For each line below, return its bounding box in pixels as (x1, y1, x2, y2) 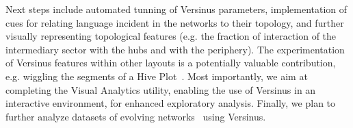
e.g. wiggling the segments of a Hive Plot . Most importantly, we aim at (5, 68, 308, 83)
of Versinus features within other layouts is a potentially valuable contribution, (5, 55, 336, 70)
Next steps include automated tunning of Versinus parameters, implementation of (5, 2, 348, 16)
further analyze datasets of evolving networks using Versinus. (5, 109, 266, 123)
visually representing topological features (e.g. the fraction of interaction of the (5, 29, 337, 43)
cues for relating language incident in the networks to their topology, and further (5, 15, 344, 29)
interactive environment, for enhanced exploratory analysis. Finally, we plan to (5, 96, 336, 110)
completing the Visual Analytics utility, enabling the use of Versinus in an (5, 82, 316, 97)
